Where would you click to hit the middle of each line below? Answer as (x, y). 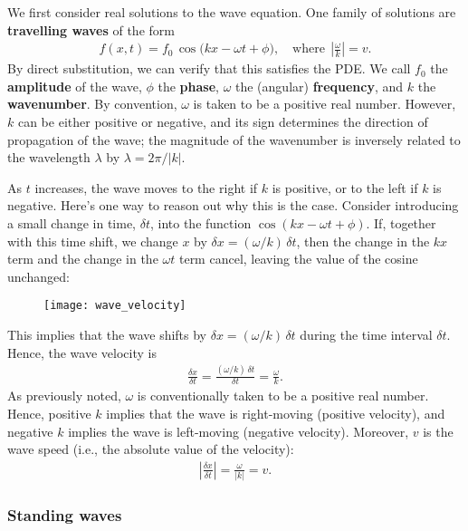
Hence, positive (49, 413)
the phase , (188, 86)
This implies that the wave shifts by (107, 334)
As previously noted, (64, 396)
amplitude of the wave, (75, 86)
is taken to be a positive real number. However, (325, 104)
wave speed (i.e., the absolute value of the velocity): (151, 449)
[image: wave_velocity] (115, 306)
